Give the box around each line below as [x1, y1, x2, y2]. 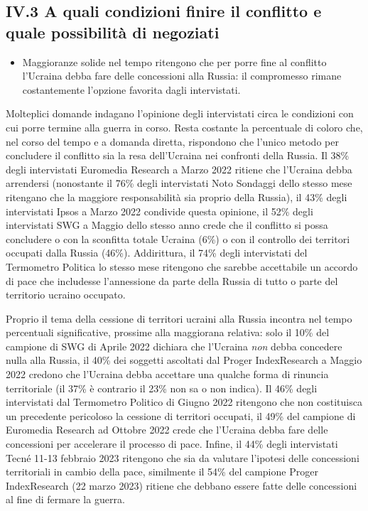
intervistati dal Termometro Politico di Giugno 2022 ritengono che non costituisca [6, 394, 362, 409]
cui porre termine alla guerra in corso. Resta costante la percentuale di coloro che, [6, 119, 363, 134]
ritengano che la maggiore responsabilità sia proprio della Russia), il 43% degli [6, 189, 347, 204]
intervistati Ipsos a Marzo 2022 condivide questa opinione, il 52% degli [6, 203, 313, 218]
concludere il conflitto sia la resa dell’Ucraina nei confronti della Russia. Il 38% [6, 148, 350, 163]
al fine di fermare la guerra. [6, 492, 125, 507]
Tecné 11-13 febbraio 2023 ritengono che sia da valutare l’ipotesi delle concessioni [6, 450, 359, 465]
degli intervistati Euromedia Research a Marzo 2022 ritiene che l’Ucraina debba [6, 161, 352, 176]
